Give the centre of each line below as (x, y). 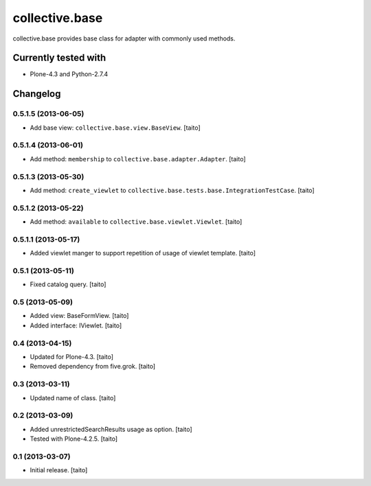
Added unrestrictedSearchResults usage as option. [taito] (111, 429)
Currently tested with (59, 58)
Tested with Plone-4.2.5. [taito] (74, 439)
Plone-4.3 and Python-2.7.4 (69, 74)
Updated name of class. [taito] (73, 397)
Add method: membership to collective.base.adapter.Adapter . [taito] (138, 159)
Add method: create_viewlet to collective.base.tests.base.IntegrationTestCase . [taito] (172, 190)
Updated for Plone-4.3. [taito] (71, 356)
